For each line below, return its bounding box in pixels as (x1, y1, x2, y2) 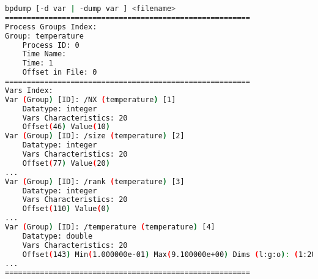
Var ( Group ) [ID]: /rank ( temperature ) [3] (5, 177, 185, 186)
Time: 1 (22, 59, 53, 68)
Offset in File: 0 (22, 68, 97, 77)
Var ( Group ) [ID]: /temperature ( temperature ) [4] (5, 223, 215, 231)
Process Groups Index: (5, 22, 97, 31)
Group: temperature (5, 31, 84, 40)
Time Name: (22, 50, 67, 59)
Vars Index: (5, 86, 53, 95)
